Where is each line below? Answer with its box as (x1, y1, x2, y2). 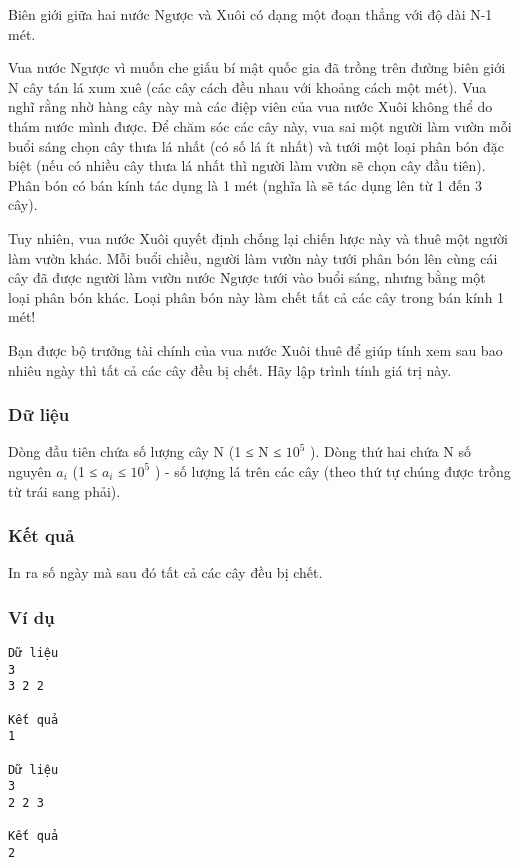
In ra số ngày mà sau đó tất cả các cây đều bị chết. (8, 562, 323, 583)
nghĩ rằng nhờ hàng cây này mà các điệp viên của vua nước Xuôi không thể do (8, 96, 493, 117)
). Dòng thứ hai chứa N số (310, 441, 471, 462)
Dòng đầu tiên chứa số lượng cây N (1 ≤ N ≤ (8, 441, 282, 462)
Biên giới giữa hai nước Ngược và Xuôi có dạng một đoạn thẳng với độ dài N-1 (8, 4, 493, 24)
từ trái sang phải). (8, 480, 121, 501)
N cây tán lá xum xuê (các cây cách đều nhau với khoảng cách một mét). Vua (8, 76, 487, 97)
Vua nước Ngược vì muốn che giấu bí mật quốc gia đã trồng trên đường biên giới (8, 57, 506, 78)
